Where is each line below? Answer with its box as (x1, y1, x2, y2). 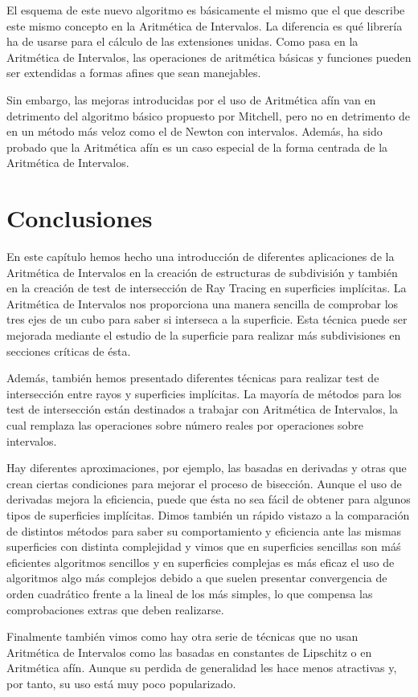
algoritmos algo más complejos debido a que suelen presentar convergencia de (6, 569, 387, 586)
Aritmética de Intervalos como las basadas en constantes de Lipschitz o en (6, 643, 372, 660)
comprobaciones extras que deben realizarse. (6, 601, 224, 618)
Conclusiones (6, 202, 153, 234)
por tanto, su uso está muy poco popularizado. (6, 675, 236, 691)
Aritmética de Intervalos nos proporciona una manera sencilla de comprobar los (6, 295, 399, 312)
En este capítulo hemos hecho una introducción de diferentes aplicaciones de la (6, 248, 395, 265)
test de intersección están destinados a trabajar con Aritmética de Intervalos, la (6, 401, 399, 418)
